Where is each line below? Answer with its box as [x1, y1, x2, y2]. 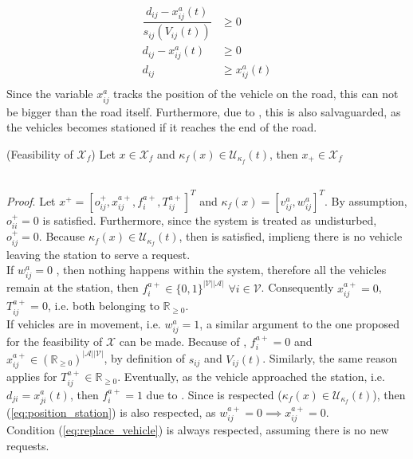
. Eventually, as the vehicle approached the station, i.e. [117, 368, 385, 385]
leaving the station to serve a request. [6, 245, 191, 262]
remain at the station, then [6, 279, 139, 296]
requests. [6, 437, 49, 453]
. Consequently [261, 279, 334, 296]
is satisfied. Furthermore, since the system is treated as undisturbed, [42, 211, 377, 228]
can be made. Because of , [119, 332, 247, 349]
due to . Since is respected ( [146, 386, 282, 402]
